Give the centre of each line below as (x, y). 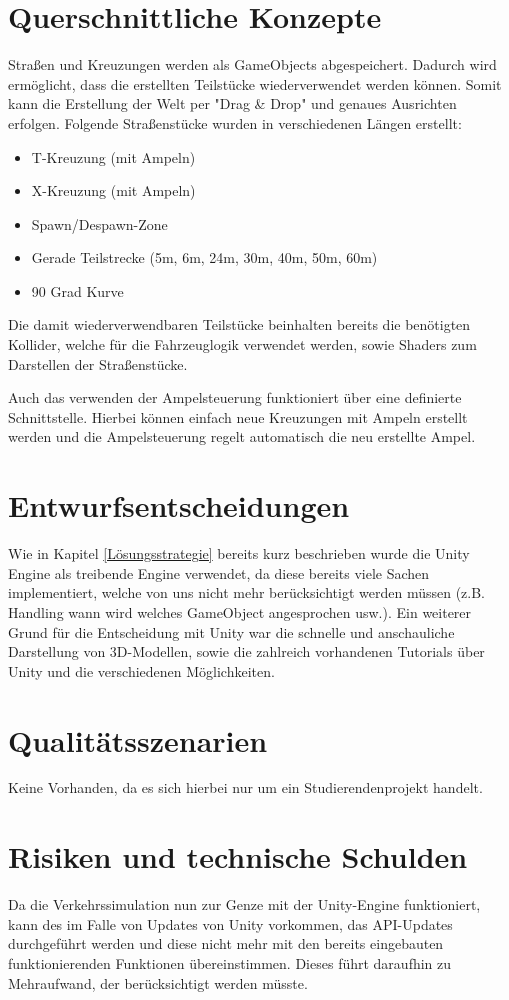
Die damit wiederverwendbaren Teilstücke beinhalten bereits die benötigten (239, 324)
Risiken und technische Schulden (238, 856)
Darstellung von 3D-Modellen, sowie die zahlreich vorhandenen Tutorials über (246, 651)
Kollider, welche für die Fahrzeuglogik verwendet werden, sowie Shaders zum (242, 344)
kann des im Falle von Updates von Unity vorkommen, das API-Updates (230, 923)
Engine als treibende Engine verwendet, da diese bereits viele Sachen (219, 572)
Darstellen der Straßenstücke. (98, 363)
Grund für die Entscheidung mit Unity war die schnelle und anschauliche (231, 631)
